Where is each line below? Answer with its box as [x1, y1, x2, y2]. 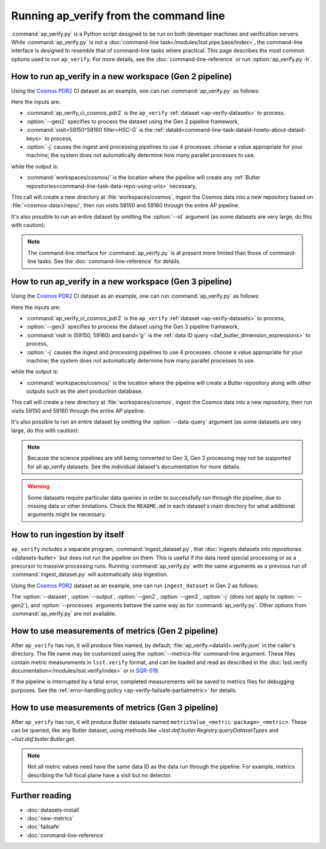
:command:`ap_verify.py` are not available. [11, 610, 117, 618]
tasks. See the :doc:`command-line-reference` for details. [37, 257, 181, 265]
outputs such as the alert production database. [26, 387, 143, 395]
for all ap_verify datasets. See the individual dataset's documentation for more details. [27, 463, 241, 470]
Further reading [11, 790, 72, 801]
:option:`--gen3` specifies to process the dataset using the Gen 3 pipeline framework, [26, 323, 240, 331]
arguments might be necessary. [27, 511, 106, 518]
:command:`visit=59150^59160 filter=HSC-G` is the [26, 126, 153, 134]
